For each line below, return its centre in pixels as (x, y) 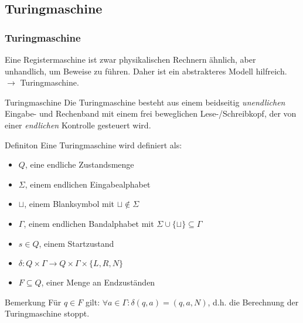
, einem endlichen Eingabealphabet (88, 184)
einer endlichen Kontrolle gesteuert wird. (78, 125)
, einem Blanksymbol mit (69, 204)
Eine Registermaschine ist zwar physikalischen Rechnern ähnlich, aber (130, 59)
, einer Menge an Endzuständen (98, 282)
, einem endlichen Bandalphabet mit (89, 223)
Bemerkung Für (33, 302)
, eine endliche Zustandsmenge (79, 164)
